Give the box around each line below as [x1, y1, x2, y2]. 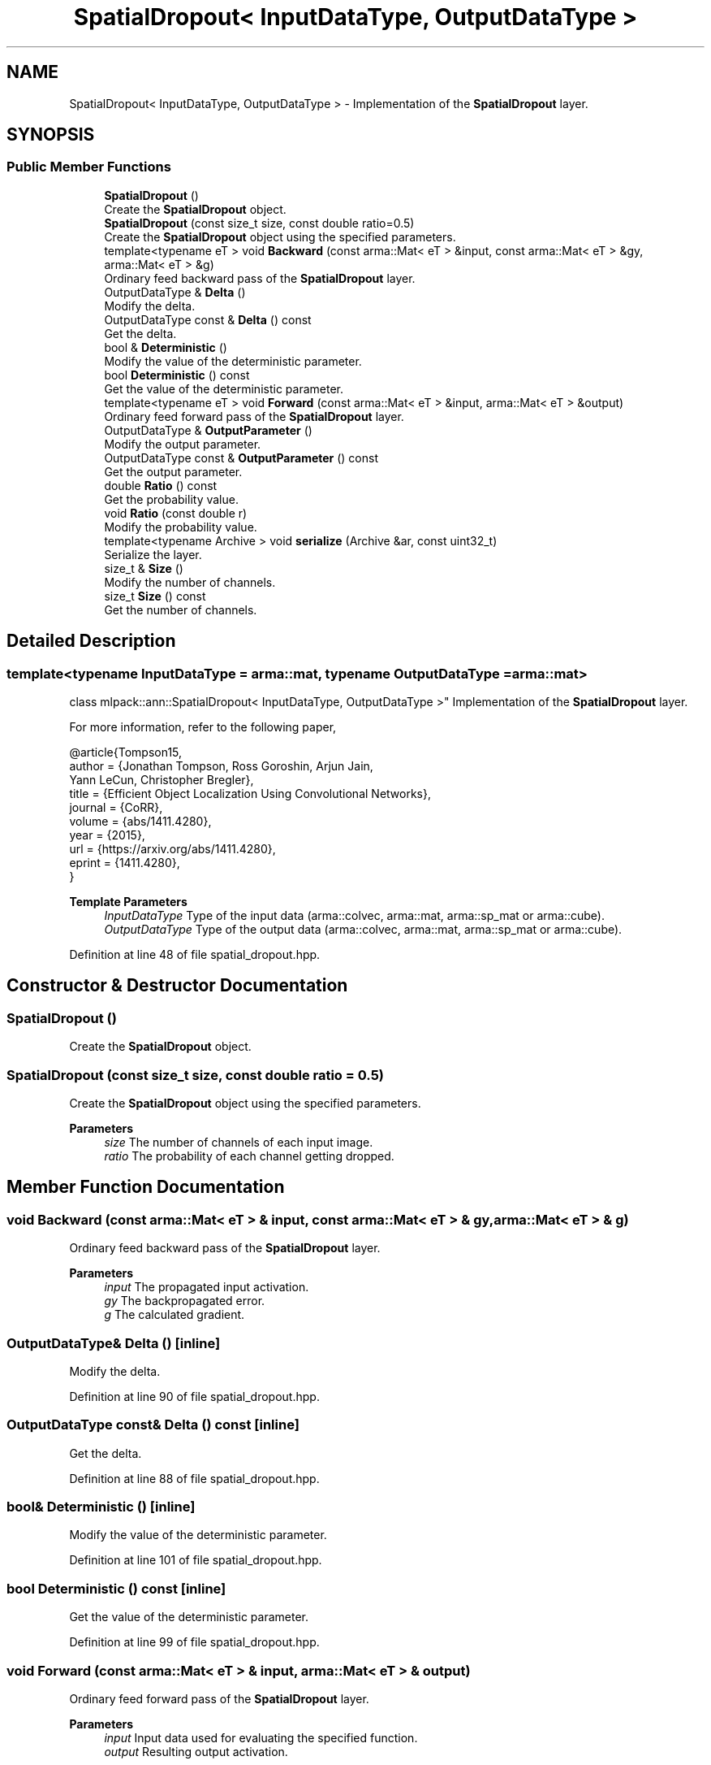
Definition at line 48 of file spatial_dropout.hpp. [69, 948, 321, 962]
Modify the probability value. [104, 519, 257, 534]
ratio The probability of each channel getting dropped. [104, 1149, 394, 1163]
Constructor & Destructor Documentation [6, 975, 348, 996]
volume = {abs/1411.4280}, [69, 814, 212, 829]
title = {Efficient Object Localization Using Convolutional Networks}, [69, 787, 431, 801]
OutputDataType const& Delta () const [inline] [6, 1416, 299, 1433]
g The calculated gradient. [104, 1307, 245, 1322]
